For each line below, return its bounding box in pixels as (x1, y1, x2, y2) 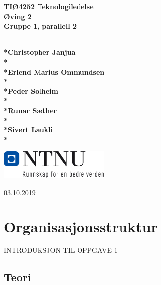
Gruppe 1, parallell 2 (4, 21, 77, 31)
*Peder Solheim (4, 85, 58, 96)
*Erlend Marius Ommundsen (4, 66, 105, 77)
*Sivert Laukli (4, 124, 53, 135)
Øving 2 (4, 11, 32, 21)
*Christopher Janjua (4, 47, 76, 57)
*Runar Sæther (4, 105, 57, 115)
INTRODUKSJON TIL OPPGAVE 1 (4, 244, 118, 255)
